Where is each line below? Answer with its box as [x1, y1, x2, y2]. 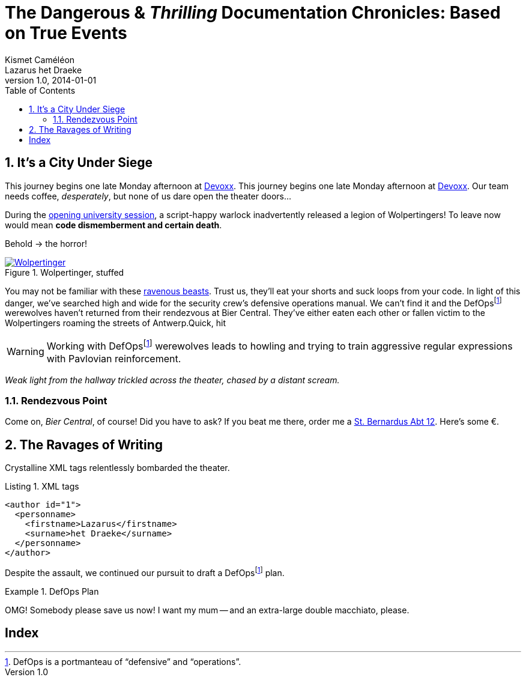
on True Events [5, 23, 127, 43]
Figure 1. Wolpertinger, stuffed [5, 267, 124, 278]
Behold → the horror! [5, 238, 88, 249]
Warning [7, 345, 44, 357]
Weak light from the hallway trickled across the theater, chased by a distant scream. [5, 374, 340, 385]
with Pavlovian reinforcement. [46, 352, 181, 365]
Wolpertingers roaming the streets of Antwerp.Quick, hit [5, 318, 226, 329]
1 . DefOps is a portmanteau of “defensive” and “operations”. [5, 656, 241, 667]
